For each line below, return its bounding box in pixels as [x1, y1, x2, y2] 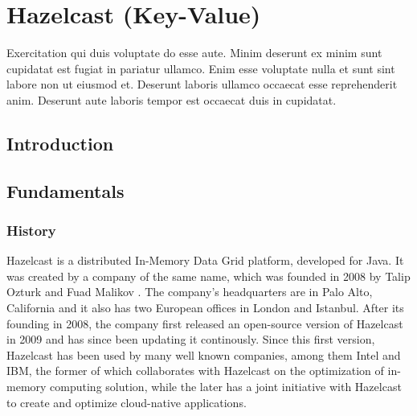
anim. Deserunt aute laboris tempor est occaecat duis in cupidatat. [6, 91, 337, 108]
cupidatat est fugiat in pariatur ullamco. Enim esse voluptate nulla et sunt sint [6, 60, 395, 76]
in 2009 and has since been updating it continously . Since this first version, [6, 331, 375, 348]
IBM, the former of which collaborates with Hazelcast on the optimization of [6, 362, 384, 379]
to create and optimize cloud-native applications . [6, 393, 247, 410]
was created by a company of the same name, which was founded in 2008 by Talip [6, 267, 411, 284]
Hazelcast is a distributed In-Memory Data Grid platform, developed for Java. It [6, 252, 404, 269]
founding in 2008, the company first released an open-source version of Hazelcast [6, 315, 403, 332]
